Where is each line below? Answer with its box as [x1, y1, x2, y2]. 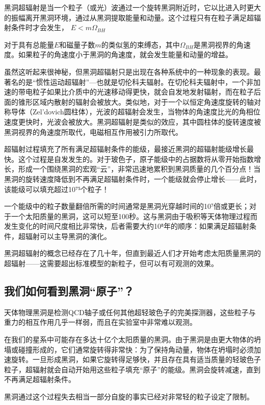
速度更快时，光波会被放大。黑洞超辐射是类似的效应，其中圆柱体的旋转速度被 [4, 116, 261, 127]
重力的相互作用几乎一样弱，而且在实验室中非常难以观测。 [4, 317, 197, 327]
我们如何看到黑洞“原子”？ [4, 283, 134, 299]
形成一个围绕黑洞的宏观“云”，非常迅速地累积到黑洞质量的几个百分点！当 [18, 163, 261, 174]
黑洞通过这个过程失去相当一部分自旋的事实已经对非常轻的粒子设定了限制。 [4, 391, 254, 402]
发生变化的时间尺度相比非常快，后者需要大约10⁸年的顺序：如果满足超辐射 [4, 221, 249, 231]
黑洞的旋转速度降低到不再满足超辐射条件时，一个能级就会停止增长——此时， [4, 173, 261, 184]
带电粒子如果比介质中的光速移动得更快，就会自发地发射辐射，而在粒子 [18, 86, 254, 97]
